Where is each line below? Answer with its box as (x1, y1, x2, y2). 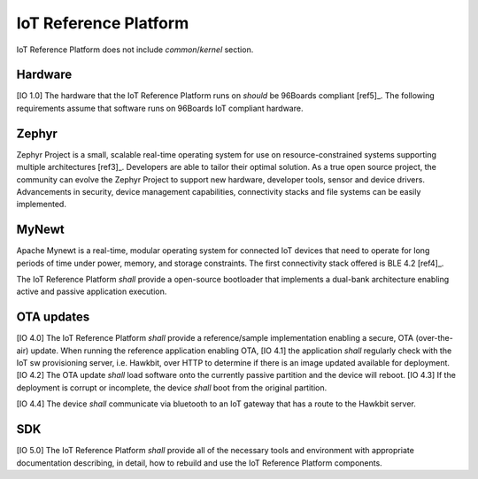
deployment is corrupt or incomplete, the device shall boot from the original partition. (16, 382, 328, 393)
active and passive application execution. (16, 286, 167, 297)
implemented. (16, 199, 66, 210)
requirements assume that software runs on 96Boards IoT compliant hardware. (16, 103, 304, 113)
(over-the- (415, 333, 453, 344)
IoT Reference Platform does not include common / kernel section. (16, 44, 254, 55)
